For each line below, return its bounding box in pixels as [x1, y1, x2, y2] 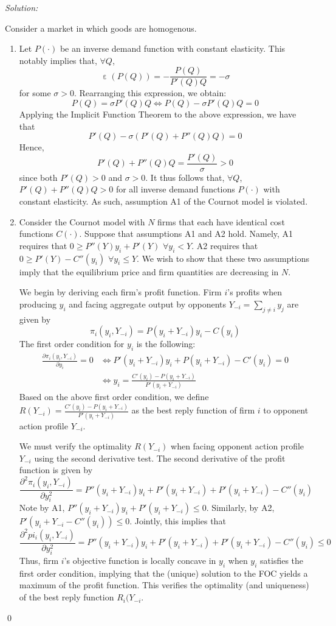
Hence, [19, 141, 44, 153]
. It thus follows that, [145, 171, 225, 183]
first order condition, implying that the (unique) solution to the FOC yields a [19, 566, 308, 579]
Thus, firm [19, 554, 59, 567]
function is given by [19, 463, 93, 476]
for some [19, 86, 51, 99]
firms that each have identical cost [157, 215, 285, 228]
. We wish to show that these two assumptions [137, 251, 309, 264]
